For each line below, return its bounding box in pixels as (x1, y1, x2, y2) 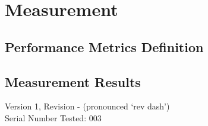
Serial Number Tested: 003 (5, 111, 102, 124)
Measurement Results (5, 72, 141, 91)
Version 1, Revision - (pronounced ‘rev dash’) (5, 100, 170, 112)
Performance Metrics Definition (5, 37, 204, 56)
